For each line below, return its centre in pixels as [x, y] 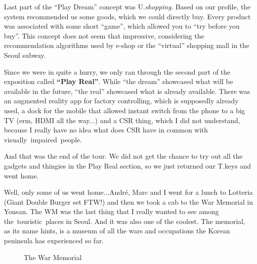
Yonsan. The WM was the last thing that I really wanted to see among [111, 211]
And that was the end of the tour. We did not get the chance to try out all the [123, 156]
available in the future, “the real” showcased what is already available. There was [127, 91]
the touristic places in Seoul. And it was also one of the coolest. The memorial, [125, 221]
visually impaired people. [43, 139]
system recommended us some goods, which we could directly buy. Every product [128, 16]
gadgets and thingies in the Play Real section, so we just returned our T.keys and [128, 165]
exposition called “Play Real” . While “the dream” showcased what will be [119, 81]
